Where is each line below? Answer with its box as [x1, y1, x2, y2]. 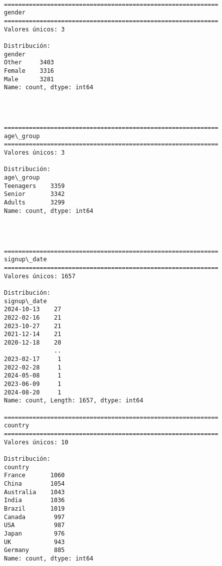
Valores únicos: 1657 [4, 272, 76, 280]
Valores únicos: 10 [4, 438, 68, 446]
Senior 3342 [4, 190, 65, 198]
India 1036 [4, 497, 65, 504]
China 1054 [4, 480, 65, 487]
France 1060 [4, 472, 65, 479]
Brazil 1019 [4, 505, 65, 512]
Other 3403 [4, 59, 54, 66]
